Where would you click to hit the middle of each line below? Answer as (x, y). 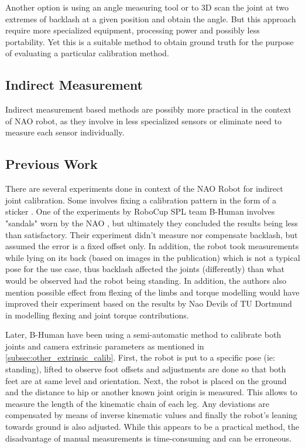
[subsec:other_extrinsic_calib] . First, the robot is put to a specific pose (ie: (140, 357)
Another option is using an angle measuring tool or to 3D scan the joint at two (147, 7)
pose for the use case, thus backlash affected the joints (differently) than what (145, 269)
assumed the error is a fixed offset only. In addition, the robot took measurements (152, 246)
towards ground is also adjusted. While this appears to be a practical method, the (152, 427)
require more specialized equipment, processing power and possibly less (133, 30)
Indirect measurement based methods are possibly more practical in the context (148, 109)
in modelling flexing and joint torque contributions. (97, 315)
